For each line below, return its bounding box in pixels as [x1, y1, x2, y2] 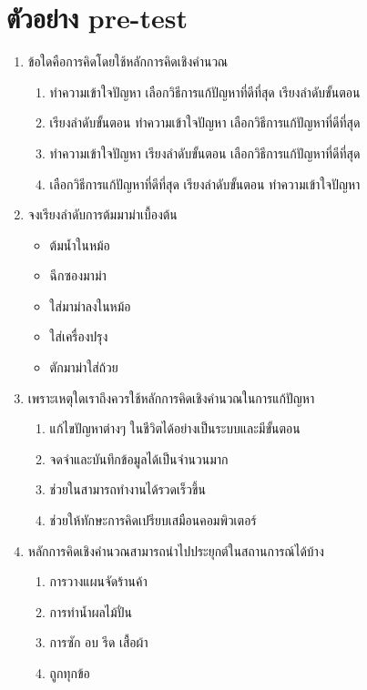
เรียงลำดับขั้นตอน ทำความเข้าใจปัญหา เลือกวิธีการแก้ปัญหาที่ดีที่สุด [49, 113, 361, 132]
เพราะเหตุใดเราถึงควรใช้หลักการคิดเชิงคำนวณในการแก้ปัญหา [27, 388, 315, 407]
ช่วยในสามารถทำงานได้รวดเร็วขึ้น [49, 480, 206, 499]
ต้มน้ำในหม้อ [49, 235, 110, 254]
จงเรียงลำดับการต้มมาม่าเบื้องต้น [27, 205, 178, 224]
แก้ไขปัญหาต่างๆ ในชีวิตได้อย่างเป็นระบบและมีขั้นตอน [49, 419, 301, 438]
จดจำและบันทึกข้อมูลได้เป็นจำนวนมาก [49, 449, 229, 468]
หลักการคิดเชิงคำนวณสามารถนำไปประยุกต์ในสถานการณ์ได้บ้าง [27, 541, 324, 560]
